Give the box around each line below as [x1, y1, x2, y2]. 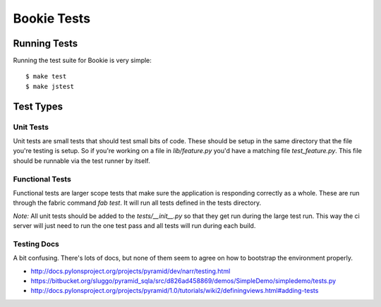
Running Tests [13, 37, 78, 49]
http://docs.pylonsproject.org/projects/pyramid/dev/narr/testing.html [30, 267, 231, 275]
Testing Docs [13, 239, 60, 248]
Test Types [13, 100, 64, 112]
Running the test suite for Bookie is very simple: [13, 56, 152, 65]
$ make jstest [25, 82, 74, 90]
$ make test [25, 73, 67, 80]
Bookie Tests [13, 11, 91, 26]
